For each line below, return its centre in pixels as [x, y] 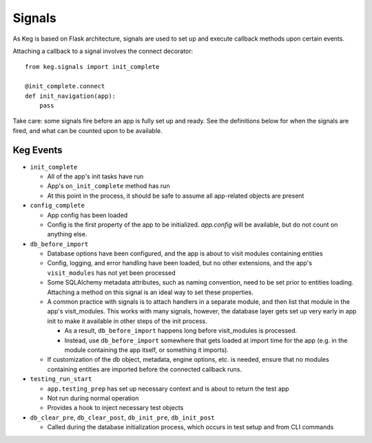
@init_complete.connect [65, 86]
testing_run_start [61, 379]
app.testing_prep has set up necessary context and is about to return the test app [168, 389]
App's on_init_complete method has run [108, 186]
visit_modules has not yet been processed [111, 273]
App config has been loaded [87, 215]
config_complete [58, 206]
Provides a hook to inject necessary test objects [115, 408]
